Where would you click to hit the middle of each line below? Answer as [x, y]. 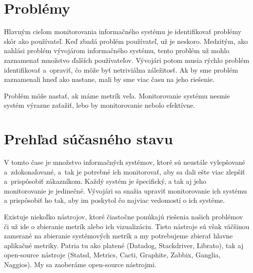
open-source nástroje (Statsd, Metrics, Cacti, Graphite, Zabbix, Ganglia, [112, 255]
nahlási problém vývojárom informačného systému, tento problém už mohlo [117, 50]
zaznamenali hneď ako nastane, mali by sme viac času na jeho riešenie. [109, 79]
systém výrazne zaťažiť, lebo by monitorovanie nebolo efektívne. [100, 105]
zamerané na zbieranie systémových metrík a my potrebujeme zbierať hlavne [118, 236]
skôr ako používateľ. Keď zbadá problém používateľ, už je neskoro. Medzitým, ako [126, 41]
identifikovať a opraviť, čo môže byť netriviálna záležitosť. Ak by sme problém [121, 69]
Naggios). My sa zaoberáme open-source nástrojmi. [80, 264]
